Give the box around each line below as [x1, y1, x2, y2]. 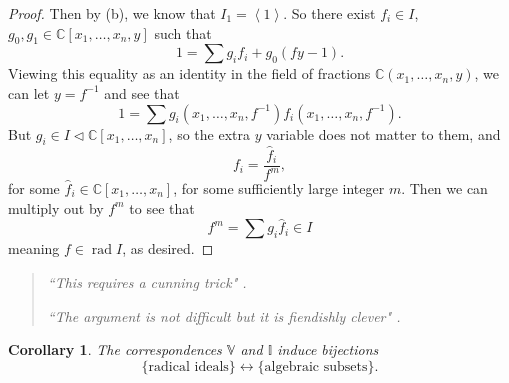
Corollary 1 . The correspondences [8, 339, 222, 360]
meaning [8, 238, 60, 259]
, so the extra [168, 123, 250, 144]
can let [8, 82, 50, 103]
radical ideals [148, 359, 229, 374]
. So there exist [283, 3, 376, 23]
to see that [129, 197, 195, 218]
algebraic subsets [264, 359, 368, 374]
